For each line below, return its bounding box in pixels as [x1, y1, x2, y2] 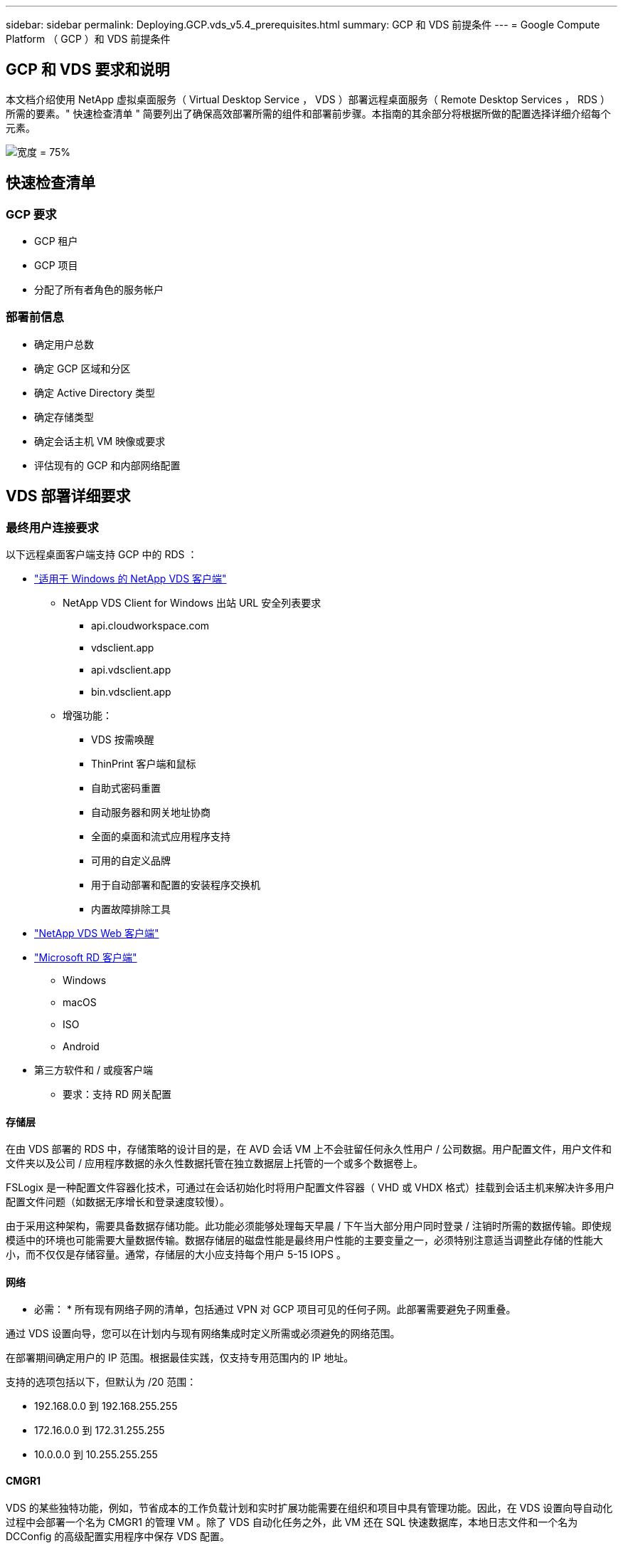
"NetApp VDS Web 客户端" [34, 927, 159, 940]
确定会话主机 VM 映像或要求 [34, 434, 166, 447]
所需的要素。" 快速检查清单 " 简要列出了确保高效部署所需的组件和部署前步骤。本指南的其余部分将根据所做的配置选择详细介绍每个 [6, 107, 611, 120]
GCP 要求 [6, 206, 57, 221]
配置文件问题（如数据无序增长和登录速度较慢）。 [6, 1196, 230, 1208]
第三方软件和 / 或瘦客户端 [34, 1064, 153, 1077]
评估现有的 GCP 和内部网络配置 [34, 459, 181, 471]
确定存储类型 [34, 410, 94, 423]
